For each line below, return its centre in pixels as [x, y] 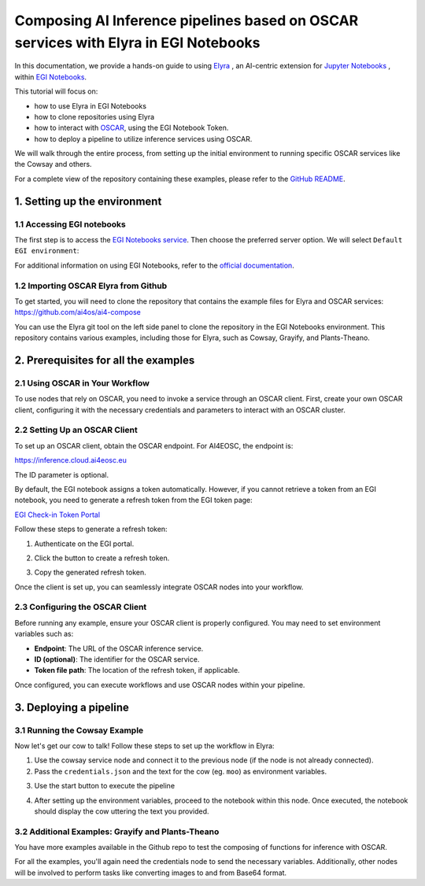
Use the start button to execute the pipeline [105, 786]
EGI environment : [47, 251]
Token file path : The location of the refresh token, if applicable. [137, 670]
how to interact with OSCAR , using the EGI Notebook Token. [131, 128]
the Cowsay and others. [53, 164]
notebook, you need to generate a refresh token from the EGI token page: [134, 500]
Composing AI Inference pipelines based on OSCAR [187, 20]
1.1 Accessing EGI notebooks [70, 224]
